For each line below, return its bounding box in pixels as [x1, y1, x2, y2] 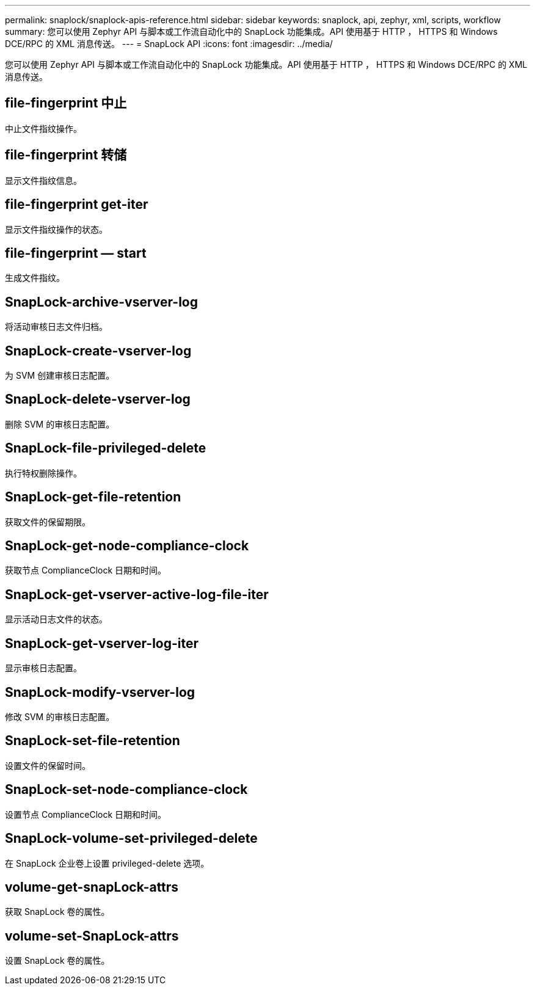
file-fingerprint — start [5, 245, 147, 261]
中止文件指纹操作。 [5, 123, 82, 134]
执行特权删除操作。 [5, 467, 82, 478]
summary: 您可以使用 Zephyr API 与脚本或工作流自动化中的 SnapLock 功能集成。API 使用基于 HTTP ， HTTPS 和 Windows [5, 26, 498, 37]
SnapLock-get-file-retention [5, 489, 181, 505]
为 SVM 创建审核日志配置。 [5, 370, 115, 381]
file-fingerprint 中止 [5, 95, 127, 111]
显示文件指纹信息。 [5, 175, 82, 186]
